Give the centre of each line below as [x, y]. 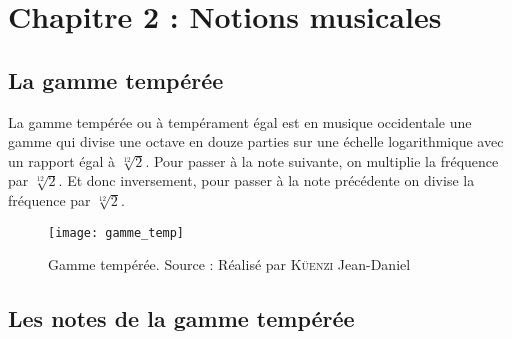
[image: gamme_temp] [116, 232]
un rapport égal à [62, 160]
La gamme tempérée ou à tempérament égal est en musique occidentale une [240, 121]
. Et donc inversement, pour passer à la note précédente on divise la [266, 180]
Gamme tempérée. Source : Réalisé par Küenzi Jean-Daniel [229, 264]
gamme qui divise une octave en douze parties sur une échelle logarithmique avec [256, 141]
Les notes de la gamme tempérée [181, 318]
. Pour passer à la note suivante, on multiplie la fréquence [322, 160]
